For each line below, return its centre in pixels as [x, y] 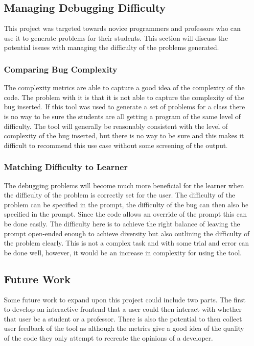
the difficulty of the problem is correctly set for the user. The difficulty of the [120, 195]
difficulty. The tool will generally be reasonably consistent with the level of [116, 126]
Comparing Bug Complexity [61, 69]
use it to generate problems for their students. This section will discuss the [116, 37]
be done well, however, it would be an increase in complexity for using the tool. [123, 252]
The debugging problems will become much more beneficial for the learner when [124, 185]
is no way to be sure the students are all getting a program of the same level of [122, 116]
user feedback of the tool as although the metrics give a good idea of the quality [124, 328]
